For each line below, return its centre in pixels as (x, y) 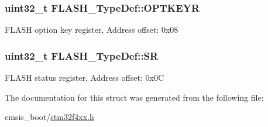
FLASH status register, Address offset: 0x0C (84, 78)
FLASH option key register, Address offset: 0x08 (92, 30)
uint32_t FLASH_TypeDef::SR (82, 55)
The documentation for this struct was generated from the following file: (134, 97)
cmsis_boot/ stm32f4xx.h (49, 117)
